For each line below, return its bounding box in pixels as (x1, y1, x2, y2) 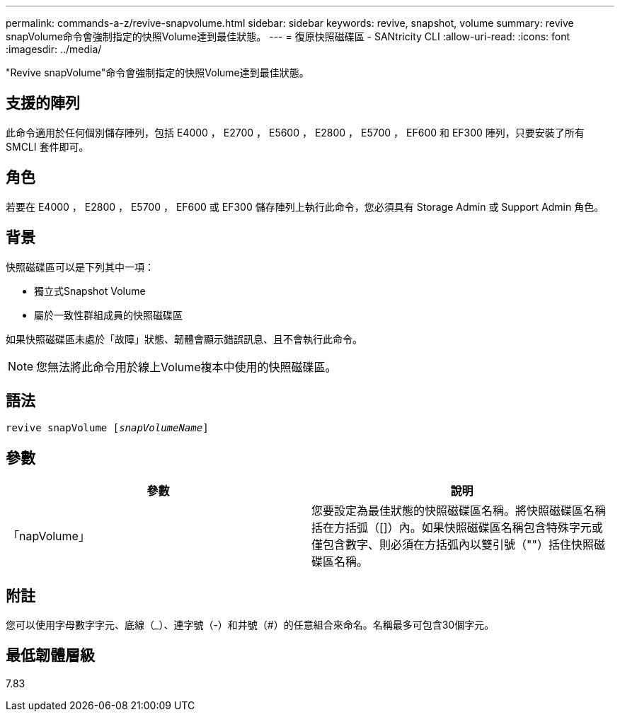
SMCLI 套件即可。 (6, 140, 89, 153)
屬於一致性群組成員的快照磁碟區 (34, 308, 183, 321)
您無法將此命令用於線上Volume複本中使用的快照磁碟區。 (36, 359, 337, 374)
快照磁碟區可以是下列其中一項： (6, 260, 154, 273)
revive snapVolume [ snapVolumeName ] (6, 422, 209, 434)
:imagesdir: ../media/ (6, 43, 102, 55)
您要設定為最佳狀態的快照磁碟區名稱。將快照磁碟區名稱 (311, 503, 607, 518)
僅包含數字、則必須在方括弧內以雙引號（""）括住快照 (311, 537, 594, 552)
